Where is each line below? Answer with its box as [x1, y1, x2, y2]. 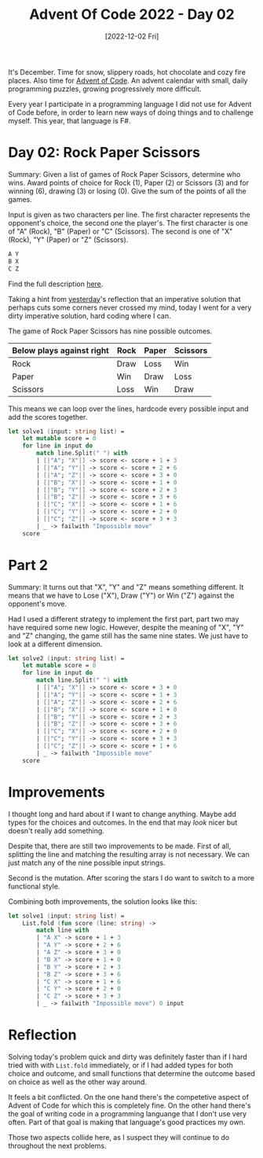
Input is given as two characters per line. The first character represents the [8, 210, 251, 219]
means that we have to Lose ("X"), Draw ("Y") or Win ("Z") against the [8, 590, 235, 600]
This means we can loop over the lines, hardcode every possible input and [8, 403, 249, 414]
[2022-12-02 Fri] [104, 31, 159, 41]
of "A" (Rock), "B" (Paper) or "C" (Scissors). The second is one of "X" [8, 226, 233, 236]
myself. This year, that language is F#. [8, 116, 131, 125]
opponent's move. [8, 599, 67, 608]
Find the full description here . [8, 279, 104, 289]
